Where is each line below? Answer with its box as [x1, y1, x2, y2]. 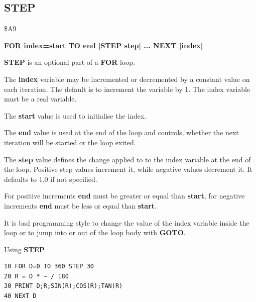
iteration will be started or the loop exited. [4, 137, 136, 147]
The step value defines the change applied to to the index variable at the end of [4, 154, 251, 164]
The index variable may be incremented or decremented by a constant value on [4, 73, 250, 84]
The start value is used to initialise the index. [4, 110, 147, 121]
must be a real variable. [4, 93, 77, 104]
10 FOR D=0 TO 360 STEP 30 [4, 263, 94, 270]
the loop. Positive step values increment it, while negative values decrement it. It [4, 164, 252, 174]
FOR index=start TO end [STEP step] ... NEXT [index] [4, 40, 203, 50]
